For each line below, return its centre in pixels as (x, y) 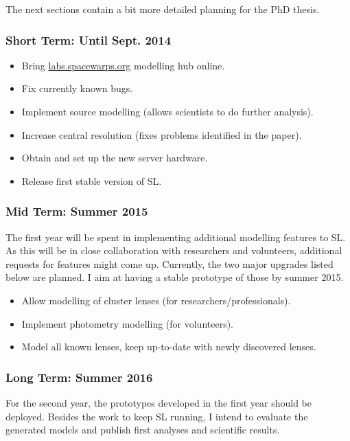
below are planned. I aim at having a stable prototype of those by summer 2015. (175, 277)
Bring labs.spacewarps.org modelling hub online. (123, 65)
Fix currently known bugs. (77, 88)
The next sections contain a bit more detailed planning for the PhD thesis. (163, 9)
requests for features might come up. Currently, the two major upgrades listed (170, 263)
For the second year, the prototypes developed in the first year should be (159, 402)
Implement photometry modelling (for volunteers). (128, 323)
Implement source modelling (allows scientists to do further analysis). (167, 111)
